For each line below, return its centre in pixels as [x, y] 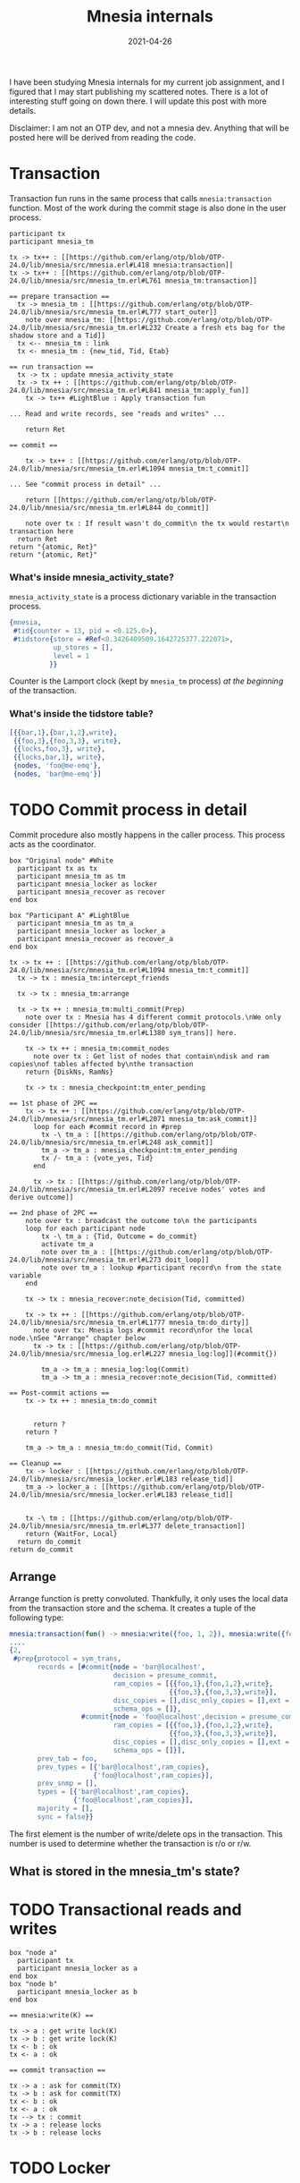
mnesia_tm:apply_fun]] [207, 390]
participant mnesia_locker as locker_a [92, 931]
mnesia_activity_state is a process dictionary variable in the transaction [143, 597]
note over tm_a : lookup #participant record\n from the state [161, 1268]
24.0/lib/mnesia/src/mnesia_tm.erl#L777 [86, 312]
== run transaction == [51, 367]
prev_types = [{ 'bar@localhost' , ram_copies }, [123, 1767]
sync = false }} [65, 1817]
